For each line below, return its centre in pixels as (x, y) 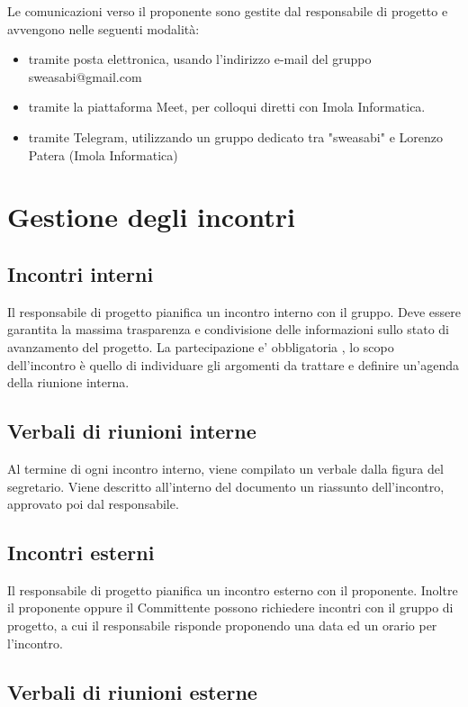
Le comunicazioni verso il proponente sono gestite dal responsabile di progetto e (228, 11)
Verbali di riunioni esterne (132, 691)
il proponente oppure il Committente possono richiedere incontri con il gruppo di (230, 607)
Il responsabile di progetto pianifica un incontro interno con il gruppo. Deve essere (234, 311)
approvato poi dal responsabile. (93, 504)
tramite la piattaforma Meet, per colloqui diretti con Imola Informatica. (227, 107)
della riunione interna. (68, 382)
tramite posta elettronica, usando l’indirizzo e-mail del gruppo (200, 59)
